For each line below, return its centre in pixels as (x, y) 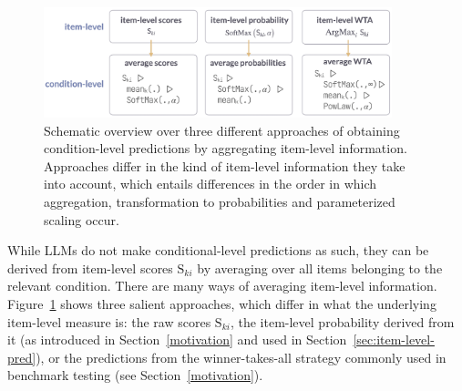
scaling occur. (82, 219)
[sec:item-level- (394, 340)
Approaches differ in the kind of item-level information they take (225, 165)
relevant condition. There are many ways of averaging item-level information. (222, 286)
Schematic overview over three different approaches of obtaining (222, 130)
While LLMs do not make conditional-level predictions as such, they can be (218, 250)
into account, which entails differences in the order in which (210, 184)
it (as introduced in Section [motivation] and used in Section (177, 340)
